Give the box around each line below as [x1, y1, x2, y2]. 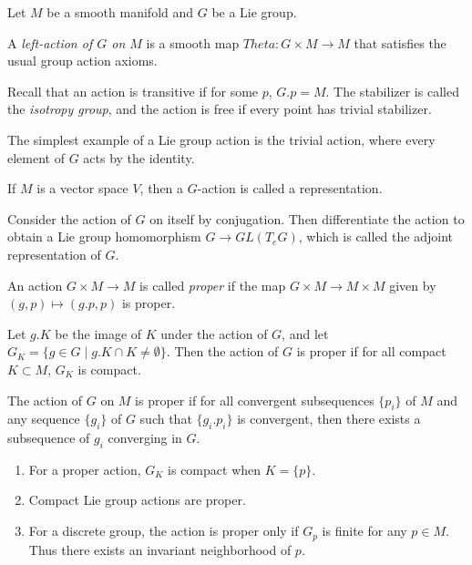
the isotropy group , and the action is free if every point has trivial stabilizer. [7, 99, 432, 118]
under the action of [160, 324, 268, 343]
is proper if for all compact [296, 342, 446, 361]
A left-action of [7, 33, 93, 52]
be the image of [55, 324, 142, 343]
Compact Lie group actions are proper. [28, 490, 246, 509]
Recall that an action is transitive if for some [7, 81, 259, 100]
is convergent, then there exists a [237, 409, 421, 428]
